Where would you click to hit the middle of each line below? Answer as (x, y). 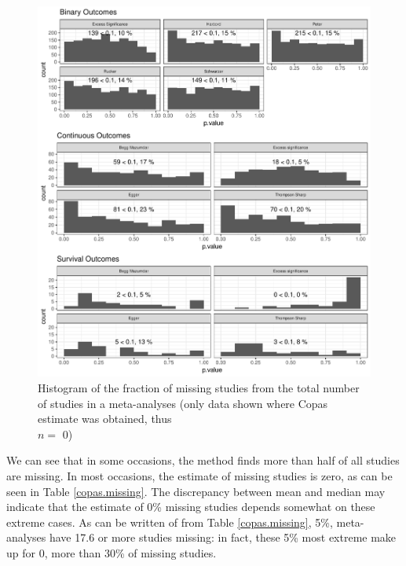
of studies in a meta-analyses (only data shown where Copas (183, 403)
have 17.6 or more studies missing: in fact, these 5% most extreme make (223, 537)
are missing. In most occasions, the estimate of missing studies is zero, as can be (199, 475)
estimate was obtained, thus (105, 419)
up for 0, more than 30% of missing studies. (112, 552)
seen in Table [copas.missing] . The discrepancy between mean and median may (196, 491)
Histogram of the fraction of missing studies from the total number (199, 388)
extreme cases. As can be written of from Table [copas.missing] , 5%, (170, 522)
